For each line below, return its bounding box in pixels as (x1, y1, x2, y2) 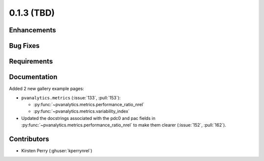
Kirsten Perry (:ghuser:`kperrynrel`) (21, 147, 92, 154)
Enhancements (9, 26, 56, 34)
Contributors (9, 135, 49, 143)
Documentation (9, 73, 58, 81)
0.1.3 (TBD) (9, 7, 55, 18)
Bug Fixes (9, 42, 40, 50)
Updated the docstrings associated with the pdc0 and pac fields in (21, 115, 156, 121)
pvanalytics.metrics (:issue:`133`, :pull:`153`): (21, 94, 121, 100)
